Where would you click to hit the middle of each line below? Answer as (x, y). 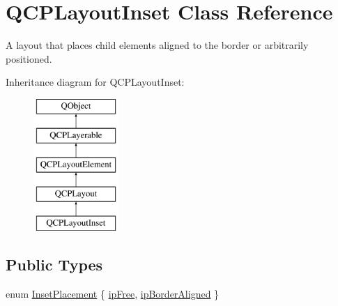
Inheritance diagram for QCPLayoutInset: (95, 82)
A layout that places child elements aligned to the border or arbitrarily (157, 45)
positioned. (29, 58)
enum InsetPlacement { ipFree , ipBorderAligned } (113, 293)
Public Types (54, 264)
